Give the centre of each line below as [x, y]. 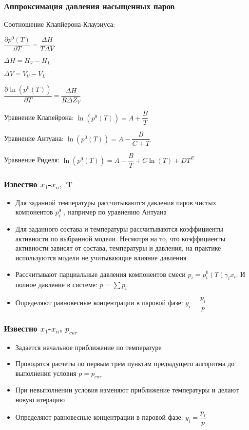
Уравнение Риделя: [32, 160]
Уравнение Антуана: [34, 138]
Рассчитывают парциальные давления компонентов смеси [100, 274]
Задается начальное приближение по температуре [88, 347]
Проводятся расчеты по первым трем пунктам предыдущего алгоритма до [125, 363]
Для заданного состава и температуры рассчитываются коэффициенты [119, 229]
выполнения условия [46, 373]
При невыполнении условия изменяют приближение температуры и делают [127, 390]
